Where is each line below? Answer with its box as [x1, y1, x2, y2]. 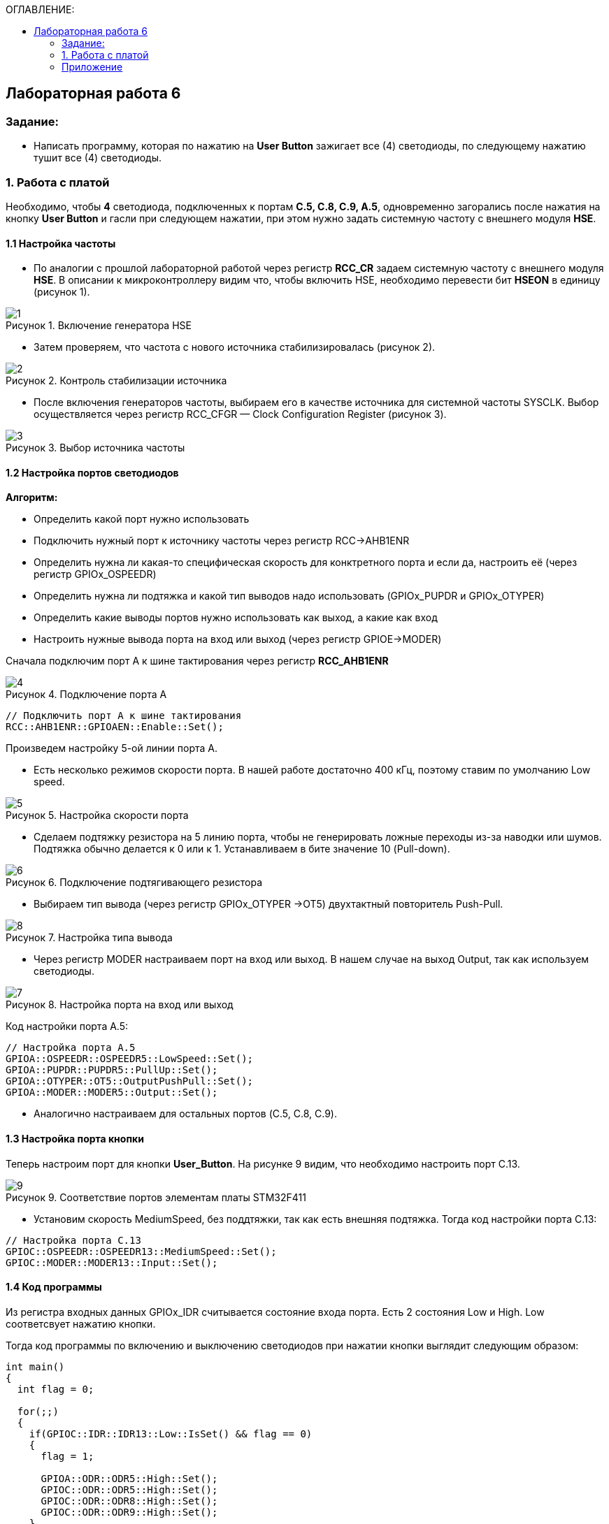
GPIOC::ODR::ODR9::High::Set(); [41, 1506, 218, 1518]
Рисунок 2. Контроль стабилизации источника [6, 375, 227, 387]
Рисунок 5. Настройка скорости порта [6, 809, 189, 822]
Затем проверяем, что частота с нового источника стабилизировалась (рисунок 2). [34, 341, 436, 354]
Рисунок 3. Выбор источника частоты [6, 442, 185, 454]
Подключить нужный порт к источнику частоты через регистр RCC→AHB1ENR [34, 535, 410, 547]
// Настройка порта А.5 [6, 1042, 136, 1054]
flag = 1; [41, 1450, 94, 1462]
